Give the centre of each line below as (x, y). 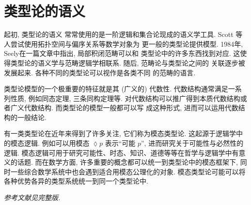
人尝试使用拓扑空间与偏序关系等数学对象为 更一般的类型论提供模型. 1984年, (124, 43)
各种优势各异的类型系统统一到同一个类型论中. (76, 181)
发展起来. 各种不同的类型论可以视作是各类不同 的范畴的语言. (100, 72)
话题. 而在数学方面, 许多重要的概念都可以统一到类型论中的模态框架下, (127, 162)
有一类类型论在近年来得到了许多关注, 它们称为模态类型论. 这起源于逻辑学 (120, 133)
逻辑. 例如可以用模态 (57, 143)
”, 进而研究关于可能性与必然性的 (192, 143)
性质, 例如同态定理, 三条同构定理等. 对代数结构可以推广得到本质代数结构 (125, 98)
